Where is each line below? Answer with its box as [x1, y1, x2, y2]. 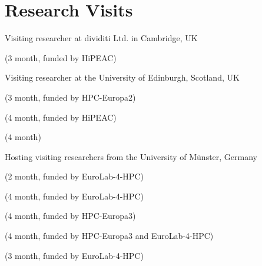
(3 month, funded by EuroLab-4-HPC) [5, 249, 144, 261]
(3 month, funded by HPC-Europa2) [5, 91, 136, 103]
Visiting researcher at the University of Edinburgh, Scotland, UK [5, 71, 240, 84]
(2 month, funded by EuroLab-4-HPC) [5, 170, 144, 182]
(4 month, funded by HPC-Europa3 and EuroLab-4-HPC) [5, 230, 214, 242]
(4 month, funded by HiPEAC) [5, 111, 117, 123]
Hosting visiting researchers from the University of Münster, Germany [5, 150, 258, 162]
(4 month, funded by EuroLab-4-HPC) [5, 189, 144, 202]
